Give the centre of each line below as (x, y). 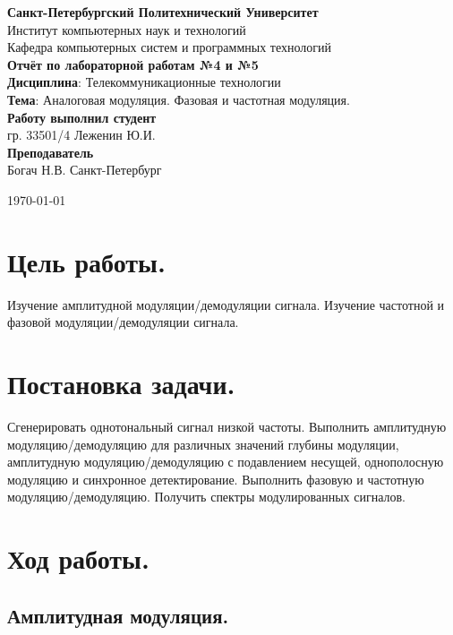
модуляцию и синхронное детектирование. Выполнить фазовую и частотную (216, 479)
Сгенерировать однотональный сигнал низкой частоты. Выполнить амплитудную (227, 426)
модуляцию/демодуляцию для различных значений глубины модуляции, (203, 444)
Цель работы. (86, 261)
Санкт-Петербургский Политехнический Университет (163, 12)
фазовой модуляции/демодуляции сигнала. (123, 322)
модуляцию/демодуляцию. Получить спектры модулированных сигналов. (206, 497)
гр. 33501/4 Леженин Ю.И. (81, 135)
